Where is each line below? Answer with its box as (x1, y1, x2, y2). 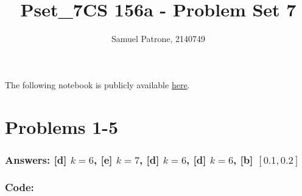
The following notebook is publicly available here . (5, 78, 190, 91)
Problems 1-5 (5, 114, 119, 139)
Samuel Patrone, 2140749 (111, 32, 206, 45)
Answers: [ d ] (5, 152, 67, 167)
